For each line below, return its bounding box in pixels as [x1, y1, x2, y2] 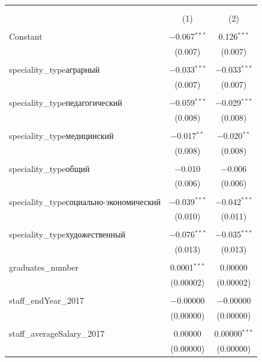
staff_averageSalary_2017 [9, 327, 105, 340]
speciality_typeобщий [9, 162, 90, 174]
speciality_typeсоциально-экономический [9, 195, 161, 207]
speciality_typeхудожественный [9, 228, 125, 241]
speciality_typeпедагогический [9, 96, 122, 108]
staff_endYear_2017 [9, 294, 84, 307]
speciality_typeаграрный [9, 63, 100, 75]
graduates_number [9, 261, 79, 274]
